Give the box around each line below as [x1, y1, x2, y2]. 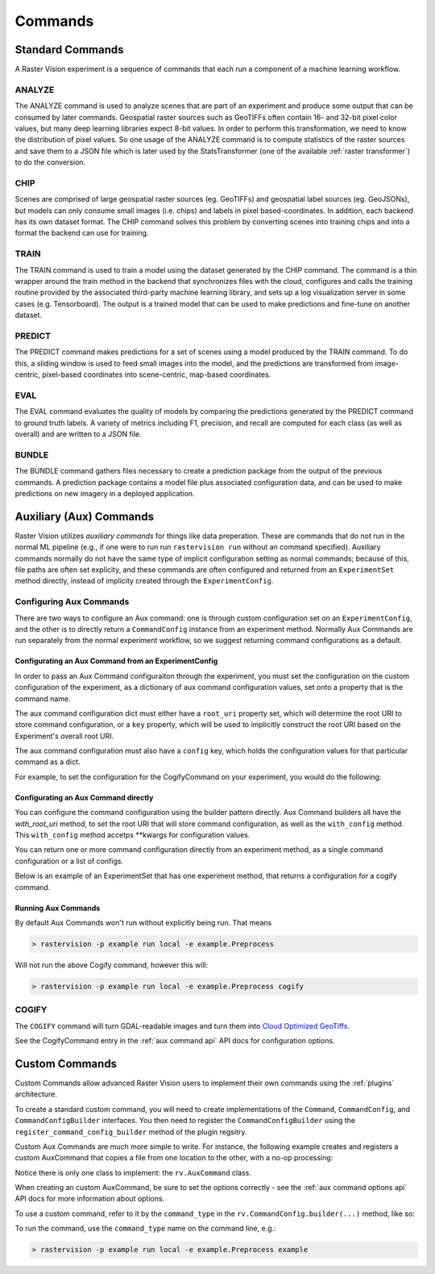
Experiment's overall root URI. [14, 731, 114, 741]
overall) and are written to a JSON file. [14, 429, 143, 439]
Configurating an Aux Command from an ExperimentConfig [14, 656, 218, 666]
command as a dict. [14, 757, 81, 766]
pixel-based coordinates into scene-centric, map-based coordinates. [41, 370, 271, 379]
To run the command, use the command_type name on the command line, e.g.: [14, 1223, 277, 1234]
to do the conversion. [14, 157, 86, 167]
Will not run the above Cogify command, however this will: [14, 960, 209, 970]
